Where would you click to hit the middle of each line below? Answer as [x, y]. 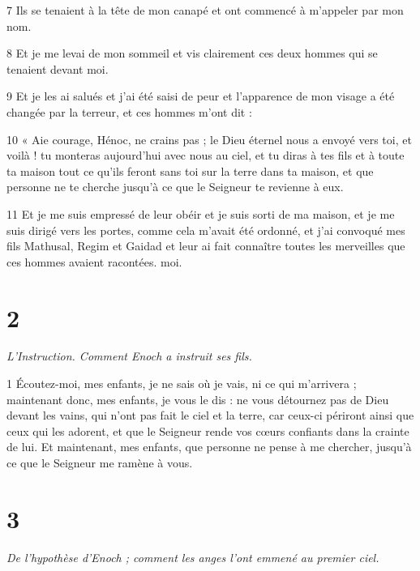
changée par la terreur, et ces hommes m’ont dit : [129, 111]
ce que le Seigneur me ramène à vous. [100, 462]
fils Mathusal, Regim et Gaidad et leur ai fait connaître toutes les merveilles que [206, 246]
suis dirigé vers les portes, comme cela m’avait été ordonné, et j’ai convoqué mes [206, 230]
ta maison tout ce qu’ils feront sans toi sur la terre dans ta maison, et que [190, 170]
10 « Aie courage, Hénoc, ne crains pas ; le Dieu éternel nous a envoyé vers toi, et [209, 139]
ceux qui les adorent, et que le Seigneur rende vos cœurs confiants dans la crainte [208, 430]
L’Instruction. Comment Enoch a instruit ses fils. [129, 356]
